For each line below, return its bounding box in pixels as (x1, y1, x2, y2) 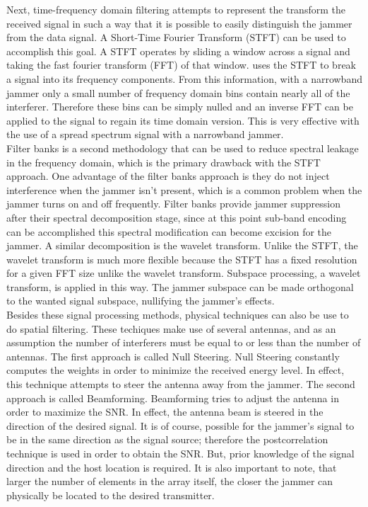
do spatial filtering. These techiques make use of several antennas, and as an (6, 321, 336, 336)
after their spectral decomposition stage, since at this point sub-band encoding (6, 210, 347, 224)
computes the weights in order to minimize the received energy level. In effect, (6, 363, 345, 377)
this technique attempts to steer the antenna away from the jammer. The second (6, 377, 355, 392)
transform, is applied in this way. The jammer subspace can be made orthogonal (6, 279, 354, 294)
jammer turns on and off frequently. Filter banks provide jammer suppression (6, 196, 341, 211)
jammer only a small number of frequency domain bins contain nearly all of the (6, 85, 350, 100)
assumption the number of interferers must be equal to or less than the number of (6, 335, 361, 350)
